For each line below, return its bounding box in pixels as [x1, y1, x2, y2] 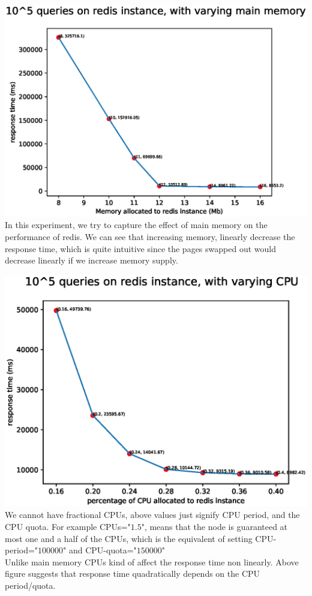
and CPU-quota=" [68, 544, 137, 556]
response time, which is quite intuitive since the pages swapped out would [5, 242, 276, 254]
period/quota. [5, 579, 56, 591]
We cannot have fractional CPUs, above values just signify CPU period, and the [5, 508, 300, 521]
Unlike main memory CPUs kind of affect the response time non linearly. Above [5, 555, 299, 568]
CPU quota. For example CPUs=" [5, 520, 131, 532]
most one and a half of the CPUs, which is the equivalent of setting [5, 532, 253, 544]
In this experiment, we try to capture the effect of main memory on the [5, 218, 268, 231]
